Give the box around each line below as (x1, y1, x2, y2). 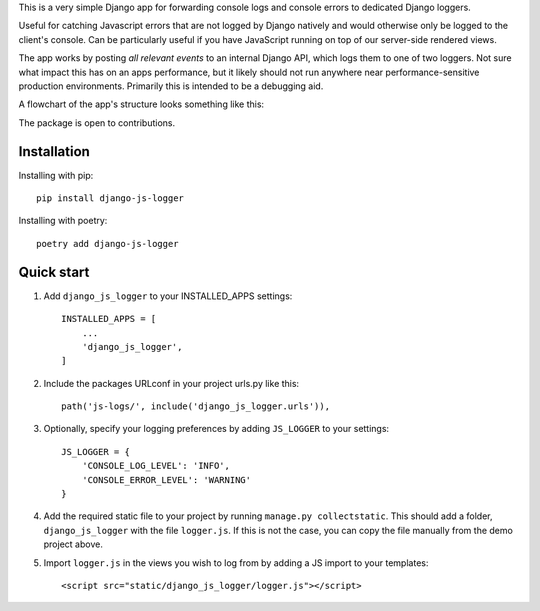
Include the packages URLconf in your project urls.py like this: (43, 377, 300, 389)
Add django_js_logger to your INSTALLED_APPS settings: (43, 290, 293, 302)
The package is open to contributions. (18, 116, 175, 129)
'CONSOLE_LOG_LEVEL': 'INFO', (81, 460, 230, 472)
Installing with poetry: (18, 215, 108, 227)
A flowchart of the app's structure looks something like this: (18, 98, 265, 110)
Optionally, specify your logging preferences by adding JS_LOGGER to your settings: (43, 423, 390, 435)
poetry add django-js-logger (36, 238, 179, 249)
